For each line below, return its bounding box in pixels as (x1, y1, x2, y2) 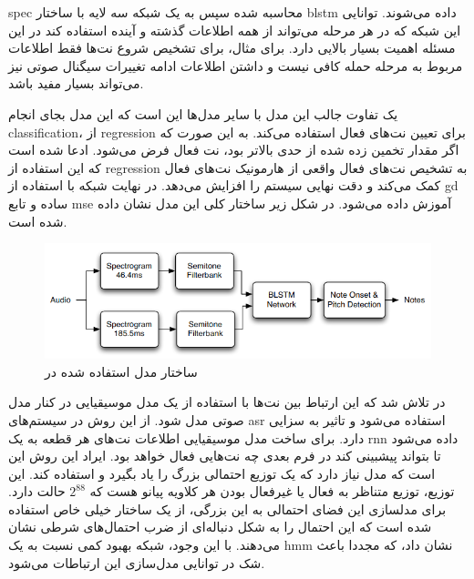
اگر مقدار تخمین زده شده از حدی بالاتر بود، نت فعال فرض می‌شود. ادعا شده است (8, 140, 459, 159)
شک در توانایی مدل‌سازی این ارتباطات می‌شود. (8, 553, 265, 572)
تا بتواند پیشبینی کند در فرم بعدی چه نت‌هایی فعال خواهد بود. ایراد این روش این (8, 446, 441, 465)
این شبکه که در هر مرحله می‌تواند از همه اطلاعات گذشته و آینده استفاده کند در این (8, 20, 461, 39)
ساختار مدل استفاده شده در (45, 361, 198, 381)
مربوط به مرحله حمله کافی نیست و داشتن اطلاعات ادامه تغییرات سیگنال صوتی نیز (8, 56, 463, 75)
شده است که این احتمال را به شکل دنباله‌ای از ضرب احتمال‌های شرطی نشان (8, 517, 432, 536)
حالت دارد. (8, 482, 66, 501)
